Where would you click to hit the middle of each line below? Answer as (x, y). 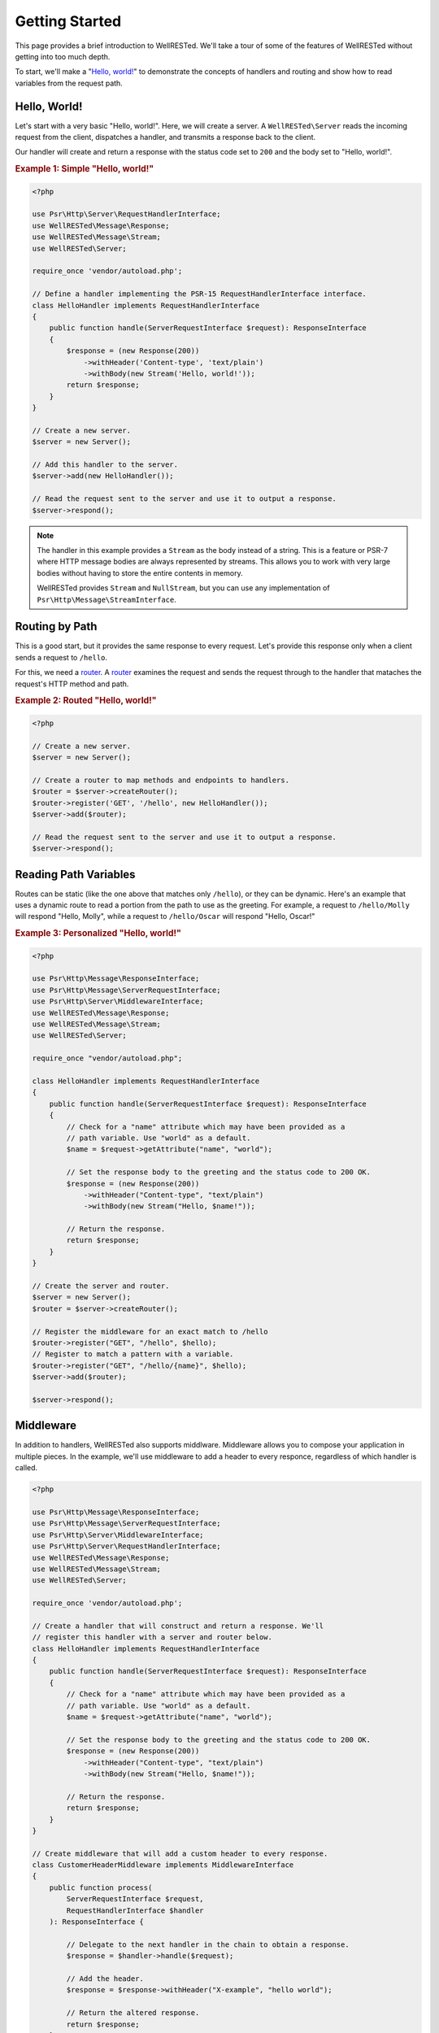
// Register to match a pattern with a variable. (133, 1354)
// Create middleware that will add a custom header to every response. (180, 1853)
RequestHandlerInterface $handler (135, 1910)
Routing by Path (56, 627)
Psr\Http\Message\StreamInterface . (106, 599)
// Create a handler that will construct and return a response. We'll (178, 1626)
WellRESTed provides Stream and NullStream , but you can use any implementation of (183, 588)
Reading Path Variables (75, 874)
